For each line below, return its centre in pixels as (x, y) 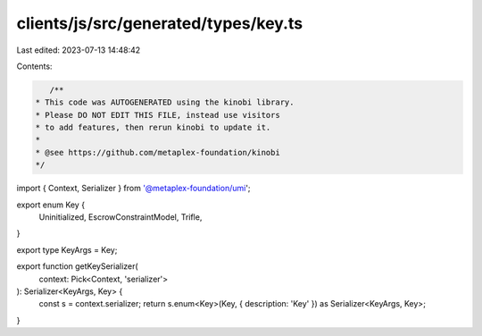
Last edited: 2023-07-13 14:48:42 (79, 50)
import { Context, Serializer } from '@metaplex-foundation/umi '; (133, 189)
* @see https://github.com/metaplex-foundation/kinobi (158, 152)
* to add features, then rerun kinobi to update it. (153, 128)
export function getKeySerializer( (77, 266)
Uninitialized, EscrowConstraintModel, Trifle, (120, 217)
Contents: (34, 66)
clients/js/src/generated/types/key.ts (160, 23)
